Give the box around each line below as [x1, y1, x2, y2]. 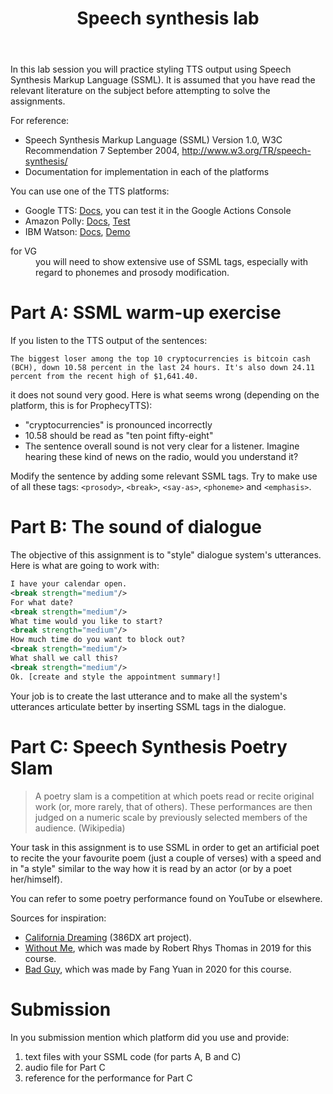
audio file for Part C [24, 1061, 106, 1073]
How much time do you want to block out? [10, 635, 186, 645]
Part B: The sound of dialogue [10, 516, 262, 539]
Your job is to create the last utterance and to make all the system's [10, 690, 288, 702]
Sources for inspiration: [10, 912, 107, 924]
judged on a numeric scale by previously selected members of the [34, 811, 308, 823]
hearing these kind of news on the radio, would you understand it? [24, 451, 299, 463]
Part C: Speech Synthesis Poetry [10, 735, 288, 758]
